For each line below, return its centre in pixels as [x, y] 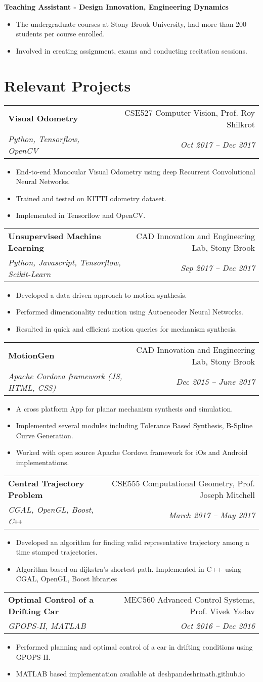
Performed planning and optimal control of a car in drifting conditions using [134, 647]
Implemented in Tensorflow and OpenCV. [81, 215]
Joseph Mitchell [227, 494]
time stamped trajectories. [57, 552]
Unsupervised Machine [55, 236]
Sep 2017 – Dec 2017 [217, 268]
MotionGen [31, 355]
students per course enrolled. [60, 34]
